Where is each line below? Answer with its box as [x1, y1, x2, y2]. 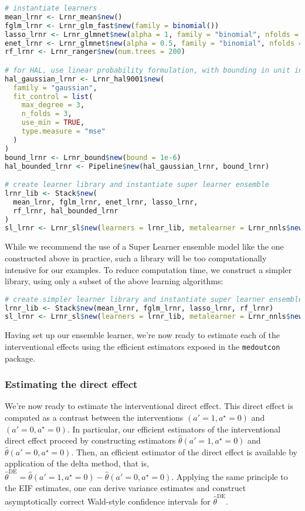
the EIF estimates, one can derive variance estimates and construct [5, 482, 246, 494]
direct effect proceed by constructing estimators [5, 434, 176, 447]
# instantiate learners [5, 4, 97, 12]
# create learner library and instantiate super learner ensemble [5, 180, 270, 189]
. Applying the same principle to [171, 470, 288, 482]
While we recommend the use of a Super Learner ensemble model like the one [5, 240, 284, 253]
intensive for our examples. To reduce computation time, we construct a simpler [5, 263, 292, 275]
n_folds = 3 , [21, 110, 72, 118]
